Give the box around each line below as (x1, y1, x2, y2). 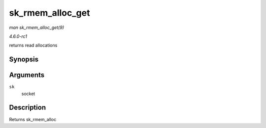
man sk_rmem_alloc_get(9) (9, 25, 64, 30)
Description (9, 103, 46, 112)
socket (21, 91, 35, 97)
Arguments (9, 71, 45, 79)
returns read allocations (9, 42, 58, 49)
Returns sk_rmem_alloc (9, 116, 57, 122)
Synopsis (9, 55, 39, 64)
